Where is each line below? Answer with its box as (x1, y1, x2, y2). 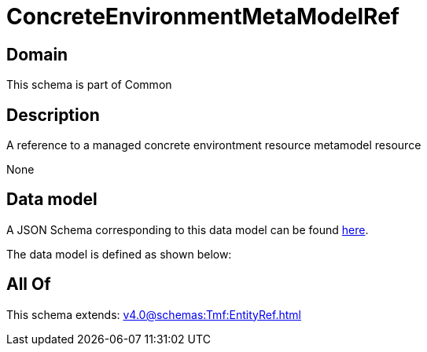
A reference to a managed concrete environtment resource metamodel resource (6, 138, 421, 152)
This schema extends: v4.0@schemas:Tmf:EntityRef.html (6, 307, 301, 321)
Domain (6, 44, 68, 64)
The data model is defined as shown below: (6, 247, 232, 261)
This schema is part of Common (6, 78, 172, 92)
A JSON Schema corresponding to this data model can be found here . (6, 222, 369, 236)
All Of (6, 274, 51, 295)
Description (6, 104, 100, 125)
